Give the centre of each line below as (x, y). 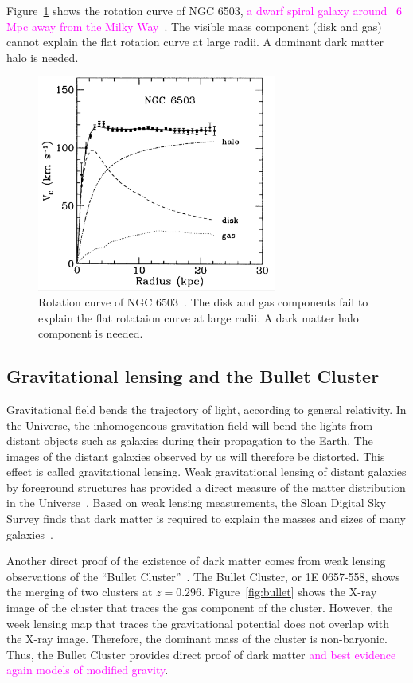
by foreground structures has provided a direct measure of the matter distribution (206, 487)
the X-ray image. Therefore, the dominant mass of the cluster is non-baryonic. (197, 639)
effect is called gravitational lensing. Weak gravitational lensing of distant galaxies (206, 472)
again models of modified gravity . (88, 670)
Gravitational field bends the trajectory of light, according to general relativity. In (206, 409)
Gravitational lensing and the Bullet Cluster (193, 376)
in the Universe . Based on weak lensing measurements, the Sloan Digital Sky (196, 503)
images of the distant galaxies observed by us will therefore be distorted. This (196, 456)
